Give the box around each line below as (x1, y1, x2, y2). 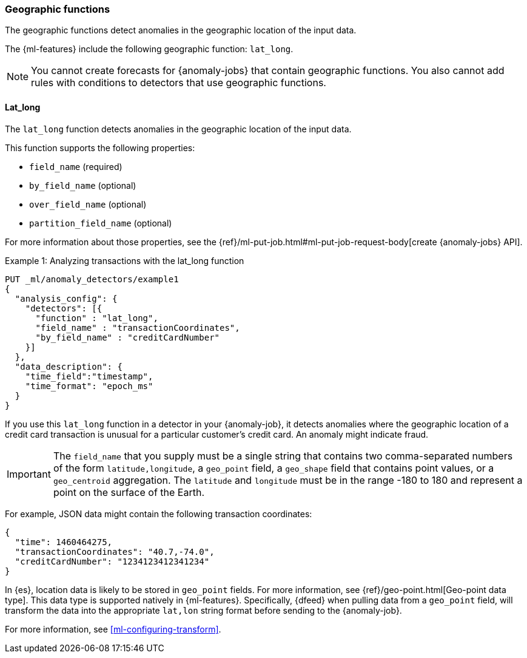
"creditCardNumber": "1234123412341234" (15, 556, 210, 566)
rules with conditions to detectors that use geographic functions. (31, 76, 326, 89)
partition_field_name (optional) (29, 217, 172, 228)
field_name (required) (29, 161, 123, 172)
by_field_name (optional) (29, 180, 136, 191)
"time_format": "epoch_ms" (25, 381, 153, 391)
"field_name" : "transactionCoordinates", (35, 322, 240, 333)
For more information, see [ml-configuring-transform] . (5, 623, 221, 634)
